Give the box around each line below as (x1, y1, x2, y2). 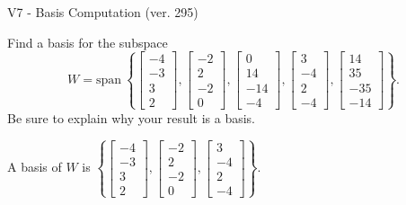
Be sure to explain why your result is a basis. (7, 108, 256, 127)
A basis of (7, 157, 62, 176)
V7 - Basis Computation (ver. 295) (7, 3, 199, 21)
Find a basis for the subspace (7, 32, 168, 51)
